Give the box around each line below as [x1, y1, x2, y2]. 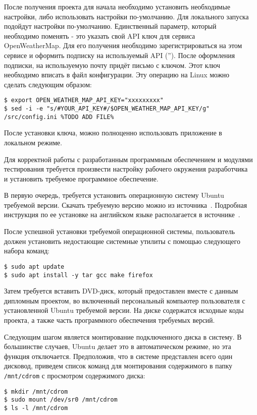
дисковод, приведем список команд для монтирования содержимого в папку [4, 360, 233, 371]
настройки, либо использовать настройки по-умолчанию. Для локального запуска [4, 11, 249, 21]
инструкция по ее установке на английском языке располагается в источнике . [4, 209, 240, 220]
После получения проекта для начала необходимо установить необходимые [4, 1, 230, 11]
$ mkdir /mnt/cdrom [4, 388, 68, 395]
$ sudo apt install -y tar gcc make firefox [4, 271, 153, 279]
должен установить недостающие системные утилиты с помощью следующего [4, 236, 241, 246]
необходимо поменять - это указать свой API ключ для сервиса [4, 30, 195, 41]
